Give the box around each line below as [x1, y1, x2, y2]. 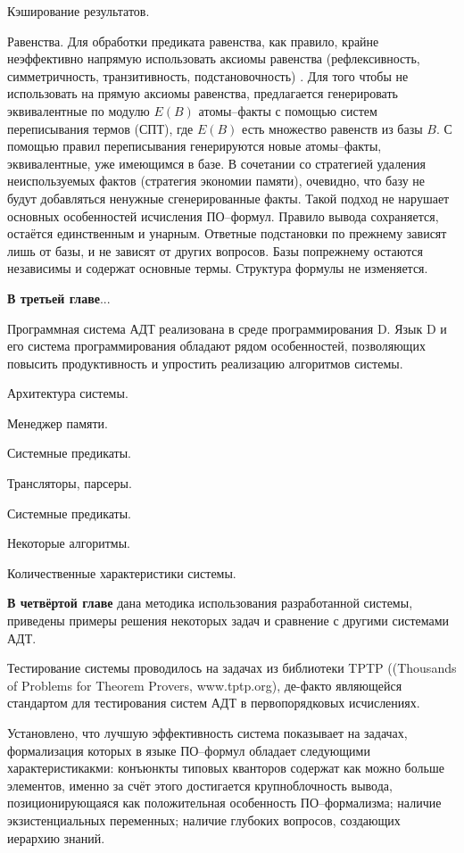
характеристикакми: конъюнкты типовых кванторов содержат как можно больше [7, 758, 444, 777]
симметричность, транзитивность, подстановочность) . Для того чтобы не [7, 66, 409, 85]
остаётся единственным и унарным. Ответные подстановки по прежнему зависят [7, 224, 447, 243]
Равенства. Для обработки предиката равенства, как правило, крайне [7, 31, 379, 50]
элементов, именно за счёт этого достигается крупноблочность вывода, [7, 775, 393, 794]
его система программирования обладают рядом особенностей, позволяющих [7, 336, 426, 355]
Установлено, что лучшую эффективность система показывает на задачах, [7, 724, 408, 741]
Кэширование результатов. [7, 2, 150, 20]
